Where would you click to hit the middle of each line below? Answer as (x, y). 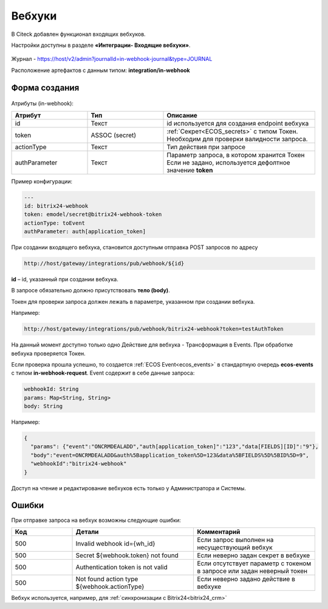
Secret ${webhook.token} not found (127, 555)
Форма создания (45, 87)
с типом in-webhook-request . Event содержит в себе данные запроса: (103, 373)
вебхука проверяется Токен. (49, 353)
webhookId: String (51, 389)
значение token (190, 170)
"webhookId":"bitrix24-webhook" (79, 464)
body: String (43, 406)
